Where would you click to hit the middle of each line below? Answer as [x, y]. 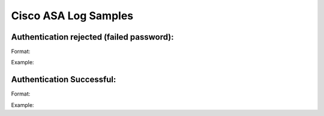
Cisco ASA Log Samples [72, 16]
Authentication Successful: [64, 80]
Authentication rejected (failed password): [92, 37]
